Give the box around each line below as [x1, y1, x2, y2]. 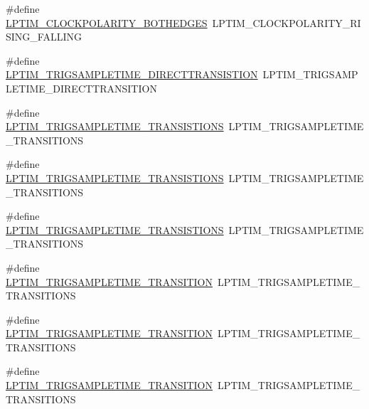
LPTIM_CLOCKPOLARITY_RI [212, 15, 361, 30]
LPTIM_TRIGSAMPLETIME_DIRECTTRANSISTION [6, 67, 258, 82]
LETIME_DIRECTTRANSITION [6, 80, 157, 95]
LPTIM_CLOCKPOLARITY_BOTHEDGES [6, 15, 208, 30]
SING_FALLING [6, 29, 82, 44]
